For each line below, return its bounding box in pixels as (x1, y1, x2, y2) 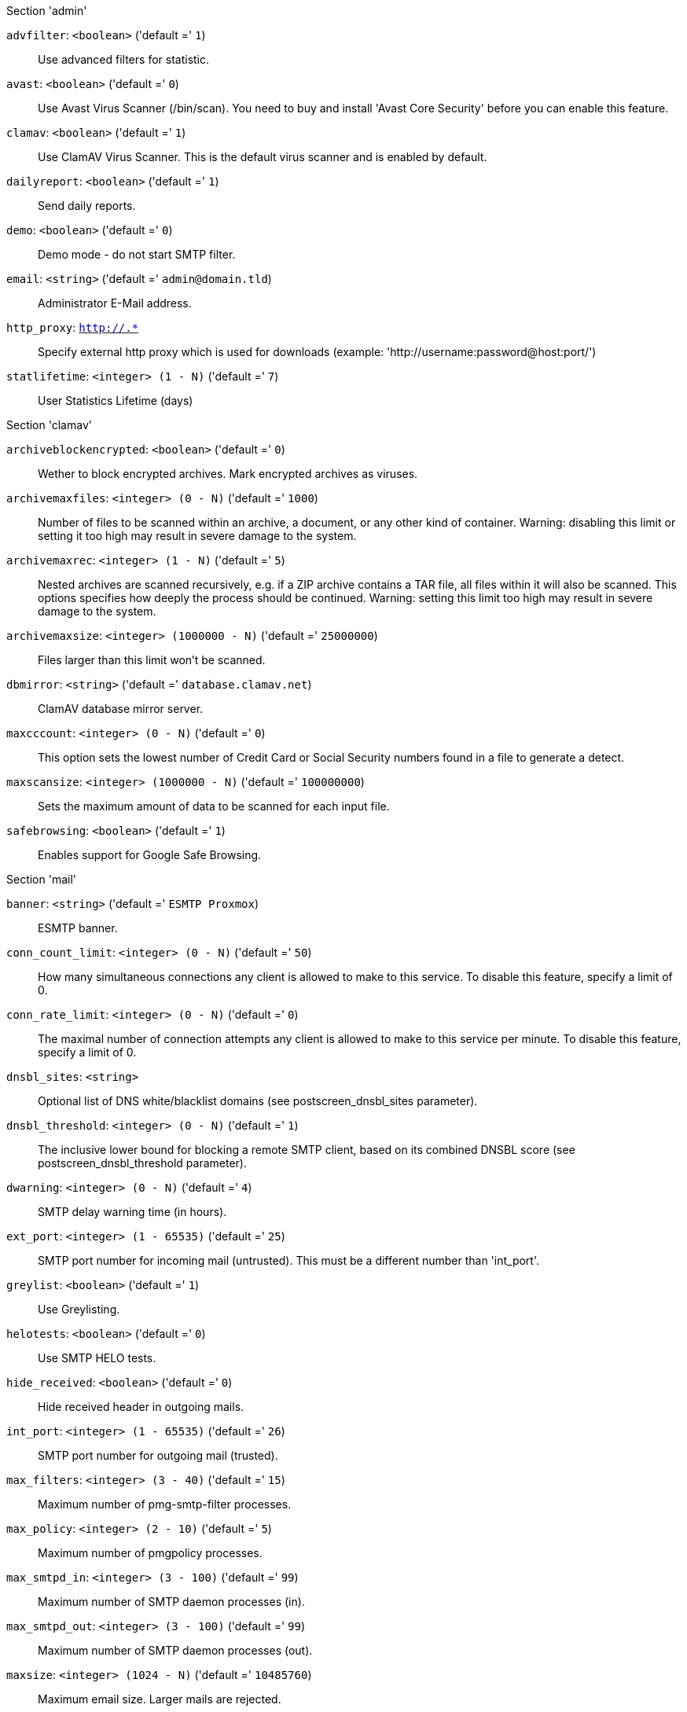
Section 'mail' (6, 873, 77, 886)
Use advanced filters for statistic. (38, 53, 210, 66)
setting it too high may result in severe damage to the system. (38, 529, 357, 542)
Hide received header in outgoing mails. (38, 1400, 244, 1413)
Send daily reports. (38, 199, 136, 212)
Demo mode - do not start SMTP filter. (38, 248, 236, 261)
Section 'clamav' (6, 418, 92, 432)
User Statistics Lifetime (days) (38, 394, 193, 407)
